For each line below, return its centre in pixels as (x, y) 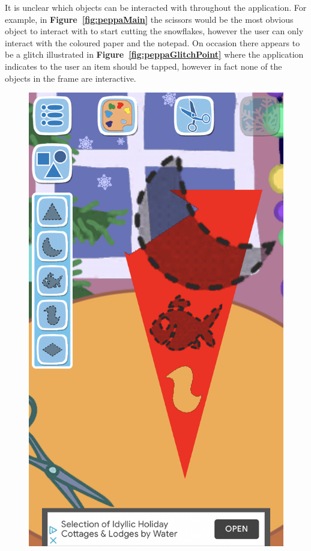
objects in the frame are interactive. (71, 78)
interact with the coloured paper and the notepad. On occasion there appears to (152, 42)
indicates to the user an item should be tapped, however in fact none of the (143, 66)
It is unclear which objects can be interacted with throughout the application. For (156, 7)
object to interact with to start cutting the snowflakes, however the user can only (154, 31)
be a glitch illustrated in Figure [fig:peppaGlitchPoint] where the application (154, 54)
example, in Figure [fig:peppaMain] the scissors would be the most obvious (149, 19)
